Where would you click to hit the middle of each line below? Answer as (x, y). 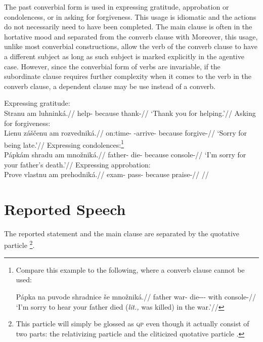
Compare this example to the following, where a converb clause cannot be (130, 269)
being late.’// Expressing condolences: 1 (64, 144)
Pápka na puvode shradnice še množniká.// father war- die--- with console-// (136, 296)
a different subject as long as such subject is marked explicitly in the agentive (124, 56)
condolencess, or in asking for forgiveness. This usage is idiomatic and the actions (130, 16)
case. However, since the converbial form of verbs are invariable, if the (112, 66)
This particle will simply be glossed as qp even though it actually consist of (133, 324)
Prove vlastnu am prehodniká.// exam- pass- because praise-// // (106, 174)
